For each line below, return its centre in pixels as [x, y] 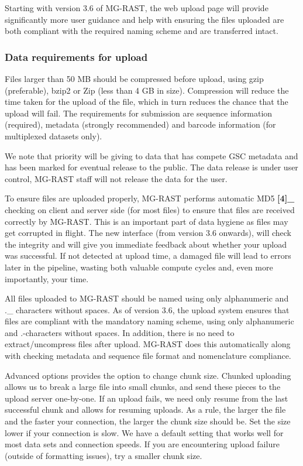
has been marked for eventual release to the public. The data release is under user [151, 167]
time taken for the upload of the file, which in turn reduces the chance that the [147, 102]
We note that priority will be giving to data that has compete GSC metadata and [151, 155]
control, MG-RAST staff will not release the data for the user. [116, 178]
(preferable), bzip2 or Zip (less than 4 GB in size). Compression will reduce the [147, 90]
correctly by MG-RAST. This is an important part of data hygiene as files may [147, 221]
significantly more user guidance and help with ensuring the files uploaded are [144, 19]
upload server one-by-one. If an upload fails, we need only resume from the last [147, 398]
